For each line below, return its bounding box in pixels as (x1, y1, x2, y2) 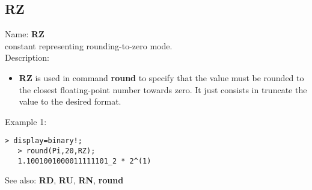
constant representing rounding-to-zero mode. (5, 39, 173, 52)
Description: (5, 51, 49, 64)
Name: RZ (5, 28, 44, 40)
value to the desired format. (19, 95, 121, 108)
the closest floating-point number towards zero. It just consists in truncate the (19, 83, 307, 96)
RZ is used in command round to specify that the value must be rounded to (19, 71, 304, 84)
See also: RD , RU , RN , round (5, 174, 124, 186)
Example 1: (5, 115, 47, 127)
